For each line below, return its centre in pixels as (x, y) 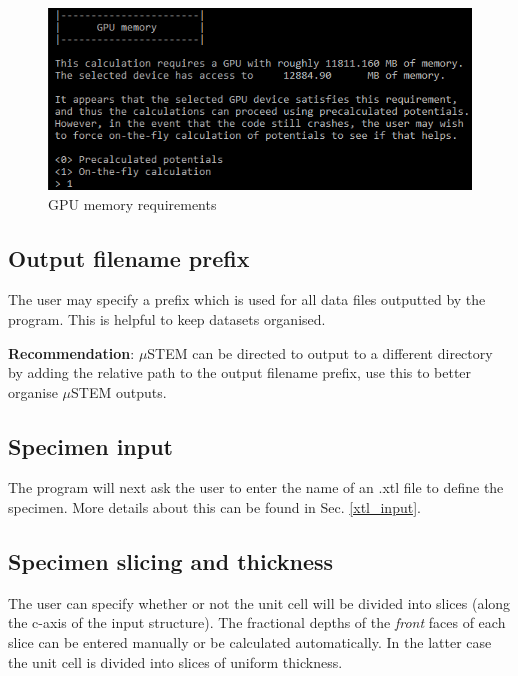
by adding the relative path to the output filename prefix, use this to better (240, 372)
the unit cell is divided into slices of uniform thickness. (175, 661)
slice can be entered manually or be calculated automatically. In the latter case (250, 642)
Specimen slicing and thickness (171, 561)
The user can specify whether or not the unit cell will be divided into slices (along (259, 602)
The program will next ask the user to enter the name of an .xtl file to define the (256, 487)
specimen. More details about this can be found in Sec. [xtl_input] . (214, 507)
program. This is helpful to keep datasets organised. (167, 318)
